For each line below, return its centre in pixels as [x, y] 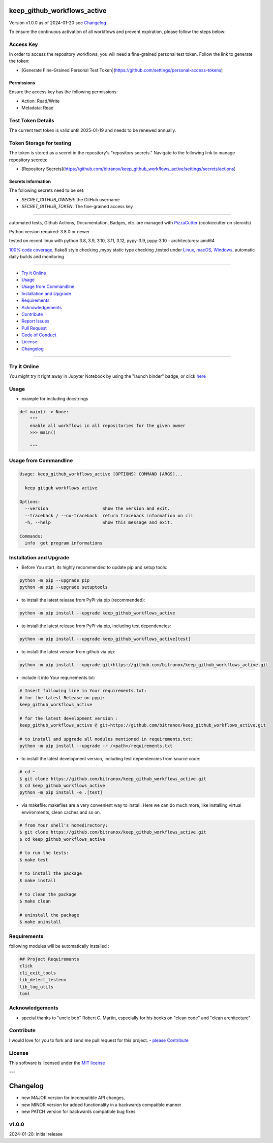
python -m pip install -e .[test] [61, 792]
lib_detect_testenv [43, 980]
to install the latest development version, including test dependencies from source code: [111, 759]
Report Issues [35, 321]
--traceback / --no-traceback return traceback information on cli [109, 516]
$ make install [38, 880]
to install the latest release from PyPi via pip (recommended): [83, 600]
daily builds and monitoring [37, 257]
